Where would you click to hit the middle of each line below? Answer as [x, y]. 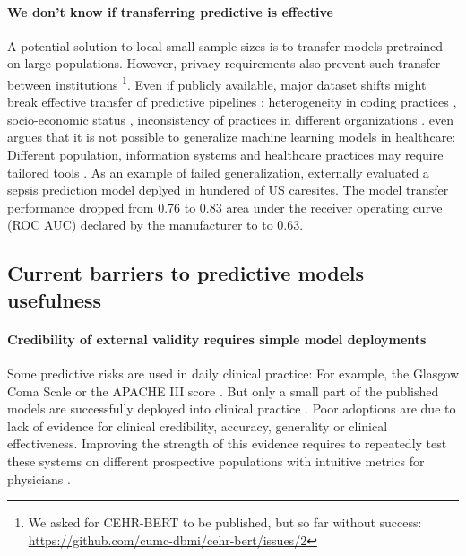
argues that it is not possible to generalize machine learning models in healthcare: [232, 137]
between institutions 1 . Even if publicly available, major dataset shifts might [217, 83]
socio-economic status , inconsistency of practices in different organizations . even [231, 119]
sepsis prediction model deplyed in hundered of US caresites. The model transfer [228, 190]
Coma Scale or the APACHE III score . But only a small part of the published [223, 391]
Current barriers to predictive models [186, 273]
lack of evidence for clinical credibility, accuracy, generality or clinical [198, 426]
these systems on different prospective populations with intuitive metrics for [216, 460]
